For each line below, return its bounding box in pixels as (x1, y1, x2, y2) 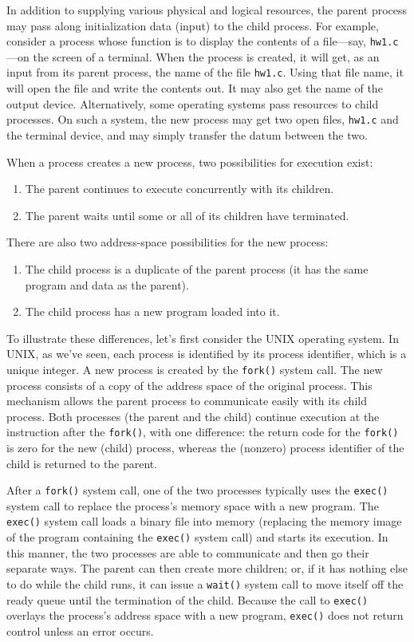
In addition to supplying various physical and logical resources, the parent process (6, 2, 408, 18)
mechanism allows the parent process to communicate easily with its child (6, 392, 367, 409)
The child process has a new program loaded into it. (25, 303, 280, 320)
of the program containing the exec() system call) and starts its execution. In (6, 529, 388, 546)
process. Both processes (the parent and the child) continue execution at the (6, 408, 380, 424)
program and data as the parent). (25, 276, 189, 293)
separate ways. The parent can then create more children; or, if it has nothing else (6, 560, 408, 577)
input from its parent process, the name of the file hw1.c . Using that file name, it (6, 64, 404, 81)
